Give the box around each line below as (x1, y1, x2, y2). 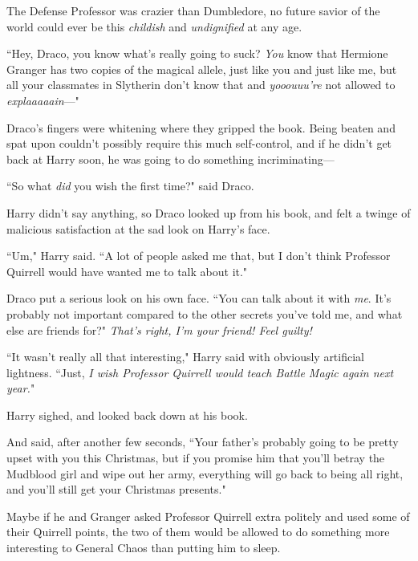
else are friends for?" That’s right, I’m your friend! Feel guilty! (6, 321, 312, 338)
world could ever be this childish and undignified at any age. (6, 18, 302, 35)
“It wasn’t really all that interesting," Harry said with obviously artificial (6, 348, 364, 365)
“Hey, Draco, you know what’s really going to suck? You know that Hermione (6, 45, 388, 62)
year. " (6, 380, 35, 396)
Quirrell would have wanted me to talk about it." (6, 262, 248, 279)
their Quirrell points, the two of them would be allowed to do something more (6, 523, 390, 540)
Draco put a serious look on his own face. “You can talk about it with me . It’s (6, 290, 392, 307)
